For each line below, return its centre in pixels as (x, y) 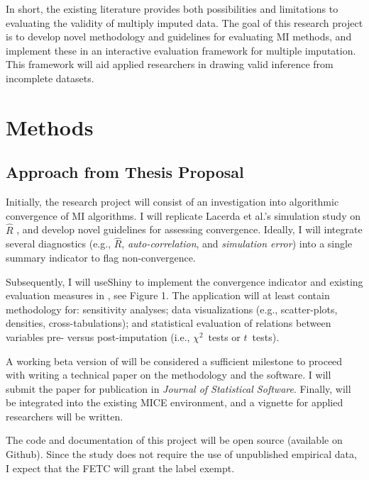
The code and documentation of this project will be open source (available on (174, 440)
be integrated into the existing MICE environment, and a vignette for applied (175, 402)
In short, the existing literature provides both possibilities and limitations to (172, 9)
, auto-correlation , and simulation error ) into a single (237, 244)
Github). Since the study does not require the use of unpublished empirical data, (181, 454)
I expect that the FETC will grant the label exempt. (120, 468)
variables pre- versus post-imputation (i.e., (98, 336)
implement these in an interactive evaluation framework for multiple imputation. (181, 50)
